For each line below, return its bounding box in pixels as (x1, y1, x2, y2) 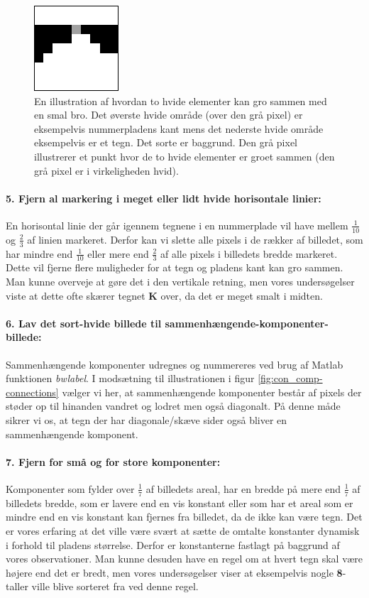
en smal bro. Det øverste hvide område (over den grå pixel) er (34, 107, 303, 122)
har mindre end (6, 246, 73, 261)
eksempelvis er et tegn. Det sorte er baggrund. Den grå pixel (34, 135, 298, 150)
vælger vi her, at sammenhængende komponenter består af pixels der (62, 384, 362, 399)
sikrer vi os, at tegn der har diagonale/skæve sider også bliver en (6, 412, 287, 427)
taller (6, 579, 28, 594)
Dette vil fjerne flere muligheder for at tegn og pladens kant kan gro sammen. (6, 260, 343, 275)
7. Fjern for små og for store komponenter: (6, 454, 221, 469)
